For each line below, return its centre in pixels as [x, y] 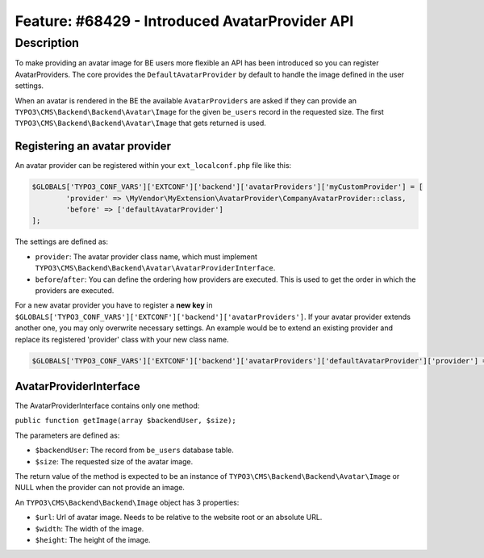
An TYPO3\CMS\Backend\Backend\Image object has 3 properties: [127, 502]
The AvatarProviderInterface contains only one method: [107, 405]
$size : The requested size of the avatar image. [114, 461]
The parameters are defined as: [67, 435]
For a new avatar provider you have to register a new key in [114, 305]
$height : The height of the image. [93, 539]
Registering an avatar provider [93, 147]
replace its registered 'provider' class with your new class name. [122, 339]
